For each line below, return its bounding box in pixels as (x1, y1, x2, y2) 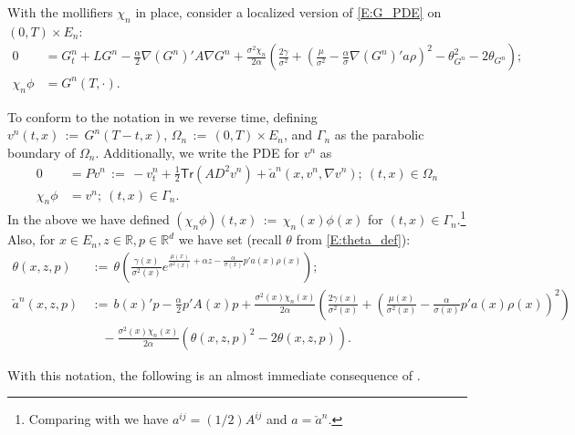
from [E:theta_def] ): (296, 230, 411, 249)
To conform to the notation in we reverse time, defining (7, 107, 318, 126)
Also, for (7, 230, 56, 249)
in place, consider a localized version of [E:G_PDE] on (135, 3, 442, 21)
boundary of (7, 142, 76, 161)
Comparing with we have (28, 409, 169, 429)
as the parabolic (334, 125, 424, 144)
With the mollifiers (7, 3, 113, 21)
